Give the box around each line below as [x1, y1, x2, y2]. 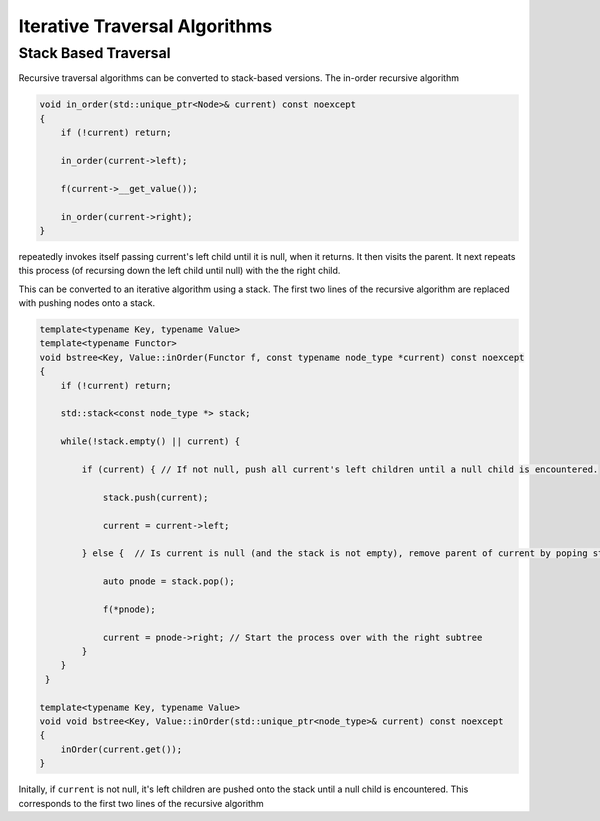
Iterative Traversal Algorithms [18, 15, 273, 37]
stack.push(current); [102, 491, 209, 503]
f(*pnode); [102, 603, 157, 615]
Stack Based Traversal [18, 44, 171, 62]
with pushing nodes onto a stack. [18, 297, 155, 309]
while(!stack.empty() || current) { [60, 436, 240, 447]
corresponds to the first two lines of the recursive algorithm [18, 797, 264, 809]
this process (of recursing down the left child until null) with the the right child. [18, 265, 341, 277]
